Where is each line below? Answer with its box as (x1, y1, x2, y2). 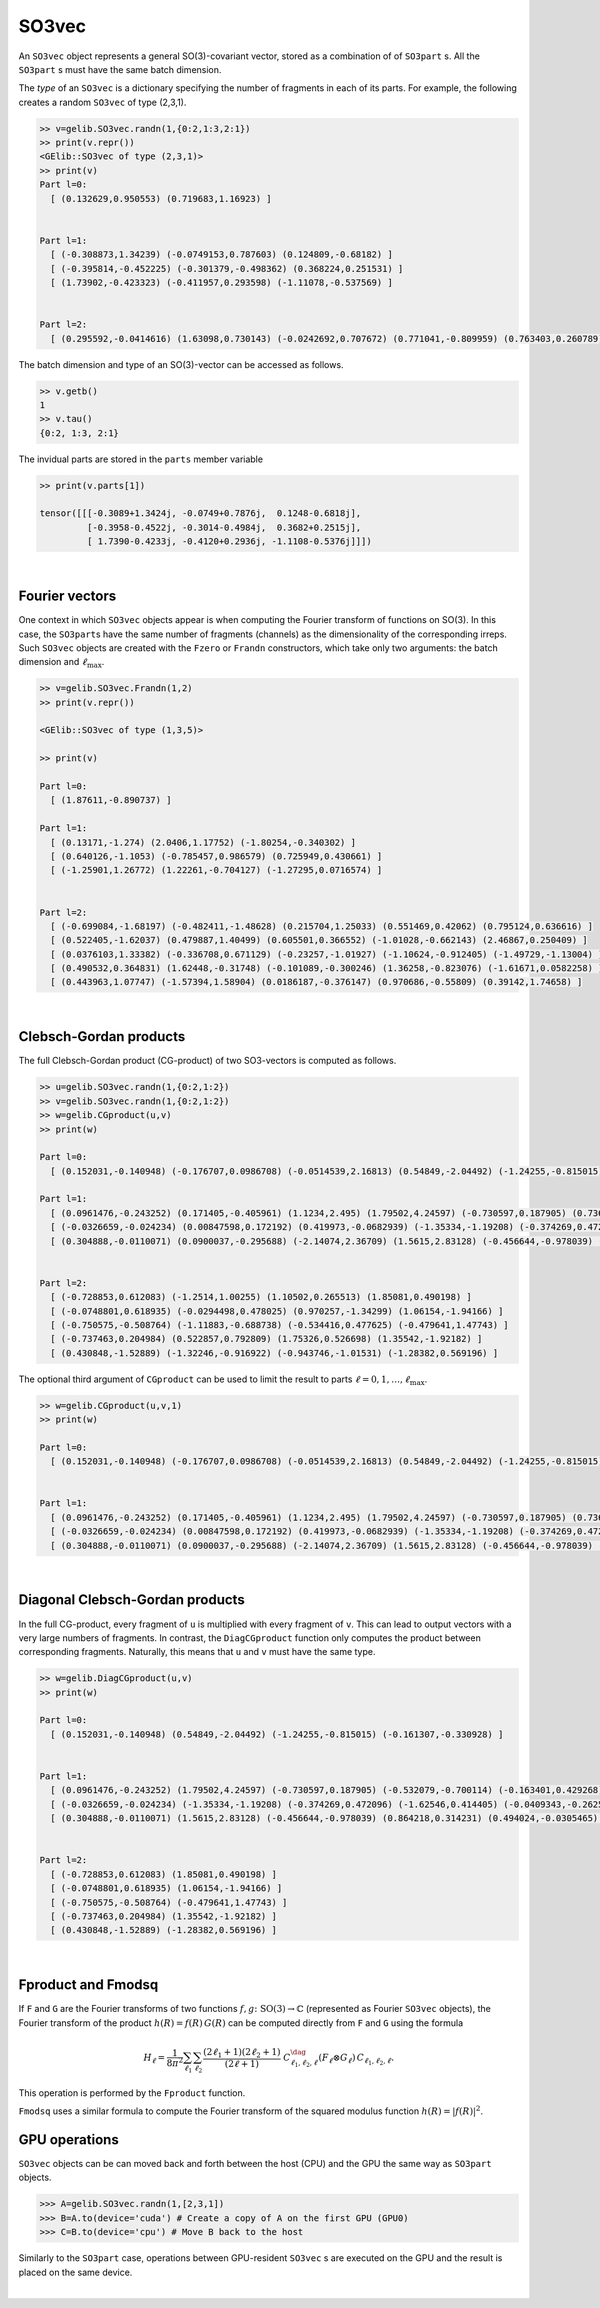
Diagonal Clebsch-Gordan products (18, 1591, 245, 1609)
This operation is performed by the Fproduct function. (18, 2086, 246, 2099)
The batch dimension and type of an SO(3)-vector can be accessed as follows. (18, 358, 344, 370)
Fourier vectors (18, 588, 117, 605)
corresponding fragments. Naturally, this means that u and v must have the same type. (18, 1646, 376, 1658)
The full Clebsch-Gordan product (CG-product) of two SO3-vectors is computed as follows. (18, 1055, 397, 1067)
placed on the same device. (18, 2266, 133, 2278)
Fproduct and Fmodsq (18, 1976, 159, 1994)
